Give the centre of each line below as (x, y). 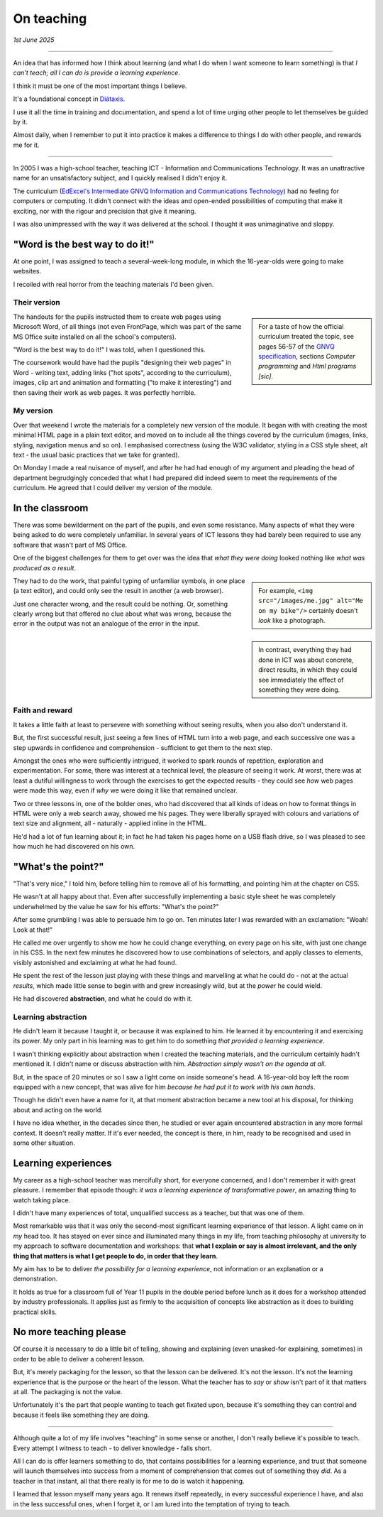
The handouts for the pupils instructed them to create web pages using (117, 317)
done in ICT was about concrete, (306, 660)
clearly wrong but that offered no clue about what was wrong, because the (122, 614)
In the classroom (51, 508)
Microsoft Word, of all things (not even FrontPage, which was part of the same (127, 327)
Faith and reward (43, 710)
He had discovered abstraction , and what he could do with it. (103, 999)
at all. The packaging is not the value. (68, 1392)
